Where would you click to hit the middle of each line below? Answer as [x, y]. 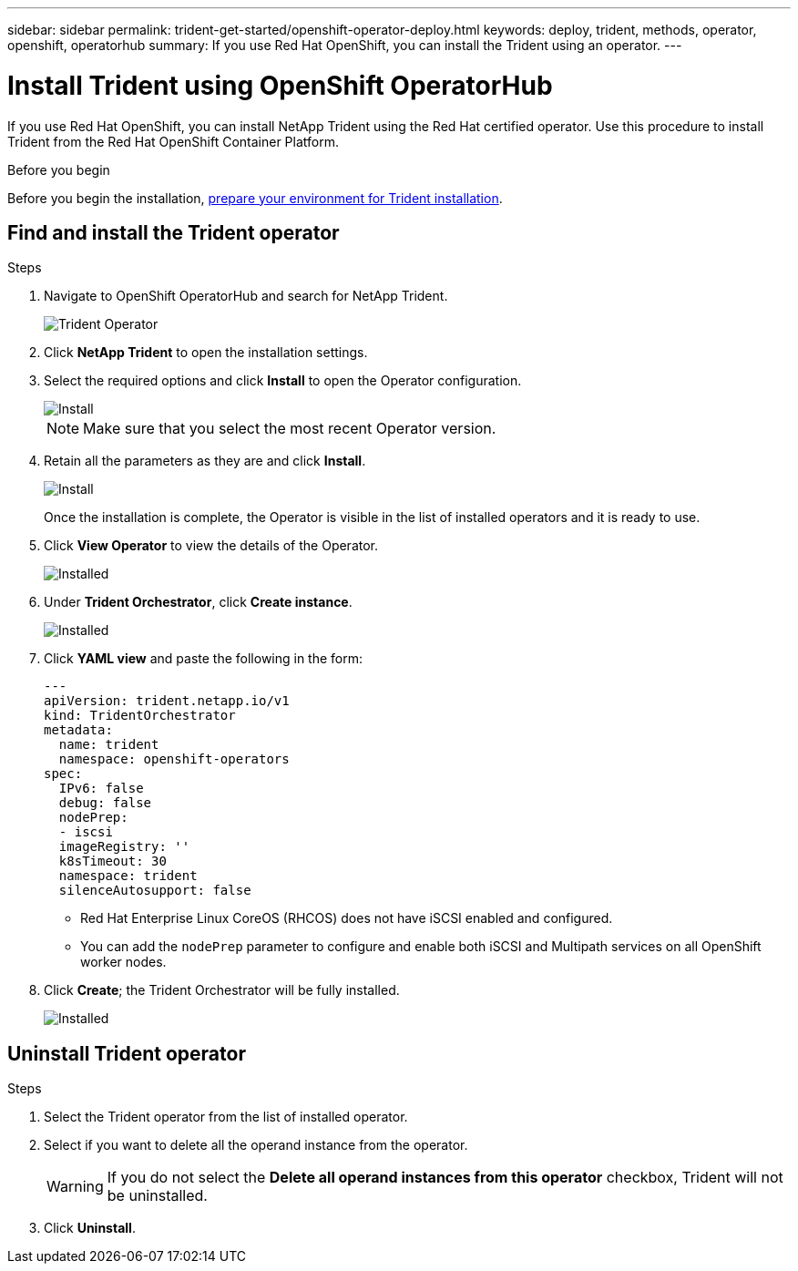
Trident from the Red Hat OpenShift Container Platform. [173, 141]
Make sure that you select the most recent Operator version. [290, 429]
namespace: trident [128, 876]
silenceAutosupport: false [155, 891]
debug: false [105, 803]
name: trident [109, 745]
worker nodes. [123, 962]
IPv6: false [101, 789]
